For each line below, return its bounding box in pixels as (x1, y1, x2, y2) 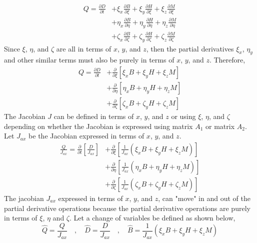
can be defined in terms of (53, 111, 134, 121)
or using (171, 111, 196, 121)
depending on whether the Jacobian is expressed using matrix (4, 120, 193, 131)
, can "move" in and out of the (158, 192, 250, 203)
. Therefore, (209, 54, 245, 65)
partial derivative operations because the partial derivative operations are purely (4, 202, 250, 213)
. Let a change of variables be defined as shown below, (69, 212, 235, 223)
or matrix (205, 120, 235, 131)
